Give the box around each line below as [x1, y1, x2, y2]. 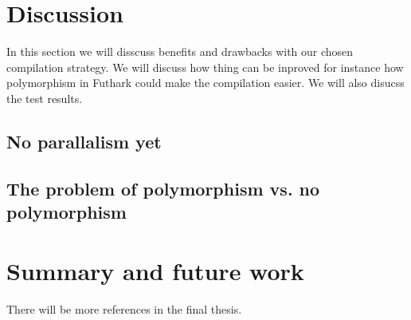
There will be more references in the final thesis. [6, 300, 242, 317]
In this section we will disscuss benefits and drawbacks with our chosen [6, 43, 354, 60]
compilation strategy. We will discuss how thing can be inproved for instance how [6, 58, 404, 75]
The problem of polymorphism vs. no [6, 176, 320, 200]
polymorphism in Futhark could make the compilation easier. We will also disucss [6, 74, 405, 91]
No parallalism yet [6, 128, 162, 153]
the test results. [6, 89, 83, 106]
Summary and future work [6, 254, 304, 286]
